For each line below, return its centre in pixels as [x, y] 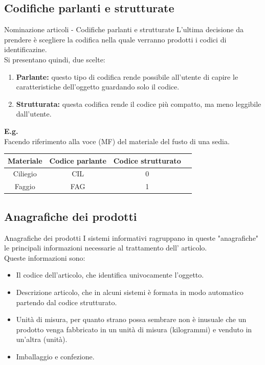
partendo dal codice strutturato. [67, 302]
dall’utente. [34, 114]
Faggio [25, 186]
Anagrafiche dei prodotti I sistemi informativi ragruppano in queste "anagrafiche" [131, 237]
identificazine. [26, 49]
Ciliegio [25, 174]
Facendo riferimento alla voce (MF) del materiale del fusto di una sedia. [117, 141]
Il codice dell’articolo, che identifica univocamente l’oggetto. [110, 275]
